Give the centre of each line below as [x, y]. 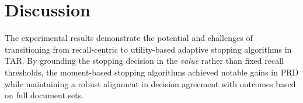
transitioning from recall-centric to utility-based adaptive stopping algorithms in [148, 49]
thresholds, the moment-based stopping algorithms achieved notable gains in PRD [152, 72]
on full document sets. [44, 95]
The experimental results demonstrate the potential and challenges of [129, 38]
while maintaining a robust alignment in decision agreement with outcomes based [150, 83]
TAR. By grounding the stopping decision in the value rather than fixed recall [144, 61]
